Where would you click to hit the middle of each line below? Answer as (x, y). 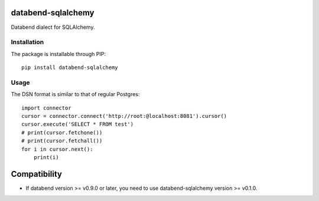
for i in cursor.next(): (57, 149)
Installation (27, 42)
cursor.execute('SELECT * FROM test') (78, 124)
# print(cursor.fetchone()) (62, 132)
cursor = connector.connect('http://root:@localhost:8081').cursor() (124, 116)
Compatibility (36, 174)
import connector (46, 108)
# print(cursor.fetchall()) (62, 141)
